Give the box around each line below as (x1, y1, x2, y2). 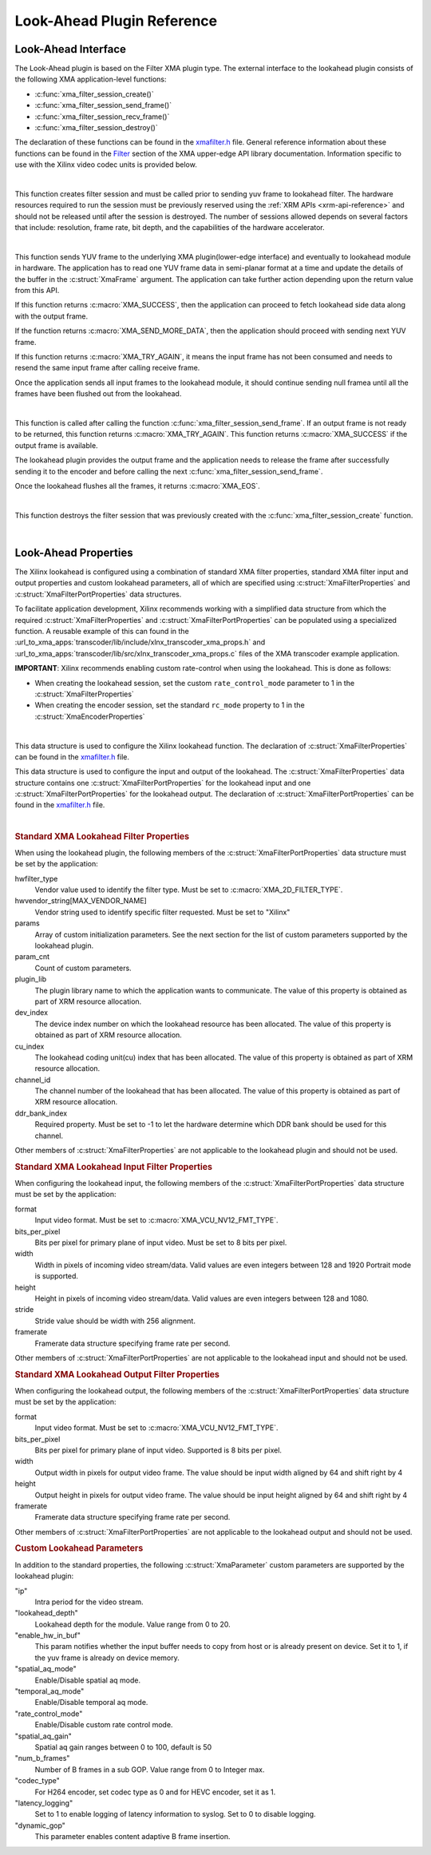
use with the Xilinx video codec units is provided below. (14, 160, 197, 169)
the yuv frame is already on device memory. (34, 1653, 180, 1663)
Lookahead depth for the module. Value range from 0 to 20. (34, 1619, 231, 1629)
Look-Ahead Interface (14, 42, 127, 56)
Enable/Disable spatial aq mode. (34, 1675, 141, 1685)
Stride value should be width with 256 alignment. (34, 1316, 196, 1326)
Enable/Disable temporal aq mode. (34, 1698, 148, 1707)
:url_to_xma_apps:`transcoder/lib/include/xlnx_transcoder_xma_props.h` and (14, 637, 266, 647)
